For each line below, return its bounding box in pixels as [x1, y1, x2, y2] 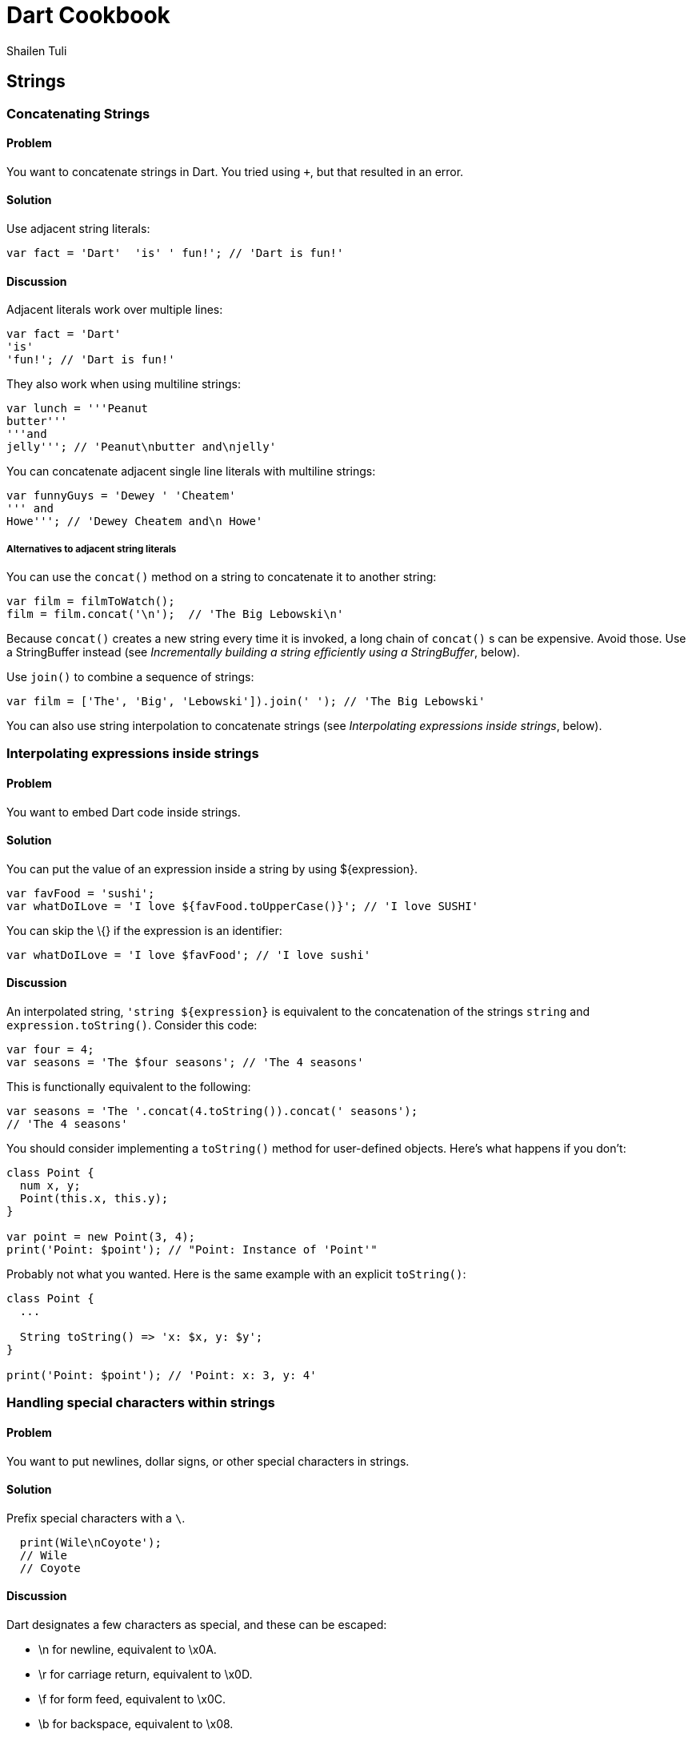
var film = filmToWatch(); [6, 595, 175, 608]
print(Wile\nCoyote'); [19, 1535, 162, 1549]
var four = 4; [6, 1043, 94, 1057]
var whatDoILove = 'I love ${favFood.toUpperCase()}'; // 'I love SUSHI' [6, 899, 479, 913]
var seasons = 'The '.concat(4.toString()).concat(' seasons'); [6, 1105, 418, 1118]
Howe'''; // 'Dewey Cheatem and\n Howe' [6, 515, 263, 528]
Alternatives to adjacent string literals [6, 543, 177, 555]
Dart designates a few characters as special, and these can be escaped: [6, 1618, 387, 1632]
